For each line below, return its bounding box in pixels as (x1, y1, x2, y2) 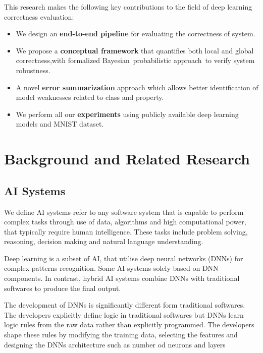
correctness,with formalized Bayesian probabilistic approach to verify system (16, 55, 255, 66)
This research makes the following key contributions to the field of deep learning (4, 2, 252, 12)
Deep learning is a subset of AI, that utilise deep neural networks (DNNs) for (4, 253, 243, 263)
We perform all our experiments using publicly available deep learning (16, 108, 239, 119)
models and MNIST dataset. (16, 119, 104, 129)
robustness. (16, 65, 50, 75)
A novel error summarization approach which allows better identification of (16, 82, 258, 92)
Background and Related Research (4, 148, 250, 169)
